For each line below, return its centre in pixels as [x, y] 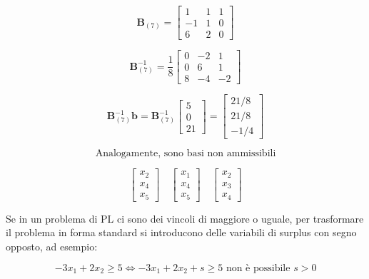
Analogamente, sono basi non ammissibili [186, 154]
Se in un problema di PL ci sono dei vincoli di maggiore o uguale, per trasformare [185, 218]
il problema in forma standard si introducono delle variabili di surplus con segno [181, 232]
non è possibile [258, 268]
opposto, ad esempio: [52, 246]
